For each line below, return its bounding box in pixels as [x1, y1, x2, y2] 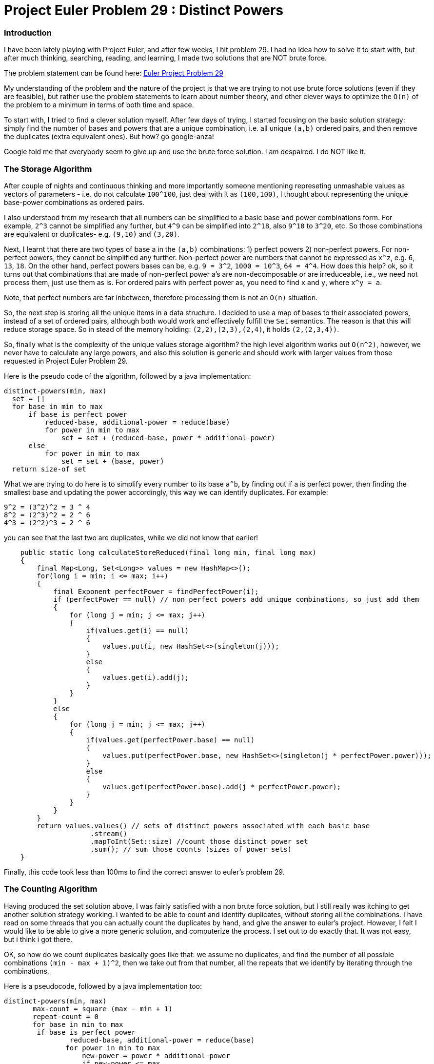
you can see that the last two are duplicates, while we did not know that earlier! [4, 533, 258, 542]
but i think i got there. [4, 935, 72, 943]
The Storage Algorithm [4, 164, 92, 174]
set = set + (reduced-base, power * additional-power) [61, 433, 276, 442]
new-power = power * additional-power [82, 1051, 230, 1060]
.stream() [90, 829, 127, 838]
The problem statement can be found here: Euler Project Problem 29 [4, 69, 224, 78]
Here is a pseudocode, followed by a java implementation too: [4, 982, 202, 990]
